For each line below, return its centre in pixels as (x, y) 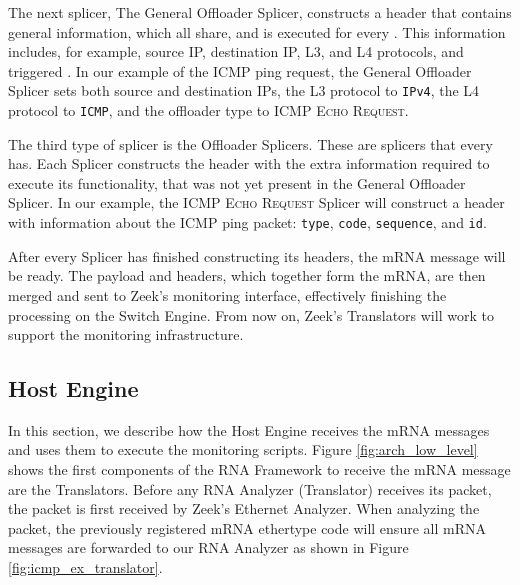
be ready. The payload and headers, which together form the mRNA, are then (247, 275)
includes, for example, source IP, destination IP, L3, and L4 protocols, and (236, 51)
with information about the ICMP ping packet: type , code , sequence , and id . (247, 222)
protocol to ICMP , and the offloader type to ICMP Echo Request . (208, 110)
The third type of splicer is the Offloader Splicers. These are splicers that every (250, 143)
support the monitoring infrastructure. (126, 334)
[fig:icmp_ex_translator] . (85, 567)
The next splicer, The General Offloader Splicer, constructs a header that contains (260, 12)
